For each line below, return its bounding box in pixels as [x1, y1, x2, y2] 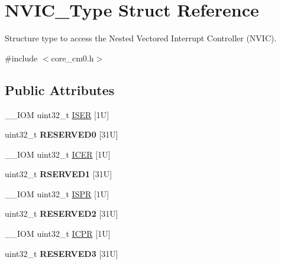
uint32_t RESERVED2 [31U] [5, 207, 118, 220]
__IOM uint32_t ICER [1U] [5, 148, 111, 160]
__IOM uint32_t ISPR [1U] [5, 187, 109, 200]
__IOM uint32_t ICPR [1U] [5, 227, 111, 240]
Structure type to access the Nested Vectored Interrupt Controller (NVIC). [5, 32, 277, 44]
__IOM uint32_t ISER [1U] [5, 108, 109, 120]
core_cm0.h [51, 51, 94, 64]
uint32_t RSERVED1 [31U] [5, 168, 112, 180]
